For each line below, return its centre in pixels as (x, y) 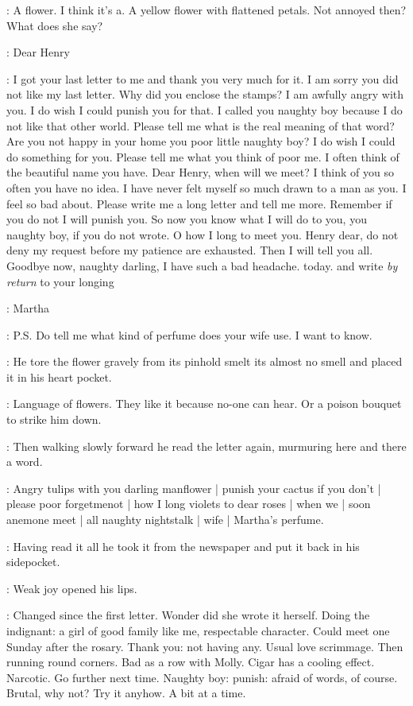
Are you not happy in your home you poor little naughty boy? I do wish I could (201, 141)
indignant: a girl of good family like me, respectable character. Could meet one (198, 630)
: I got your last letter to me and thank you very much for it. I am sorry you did (203, 78)
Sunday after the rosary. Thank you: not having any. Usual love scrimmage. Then (205, 646)
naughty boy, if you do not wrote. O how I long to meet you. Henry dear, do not (203, 234)
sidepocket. (33, 562)
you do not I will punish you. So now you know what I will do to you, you (187, 219)
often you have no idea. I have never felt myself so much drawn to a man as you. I (206, 187)
